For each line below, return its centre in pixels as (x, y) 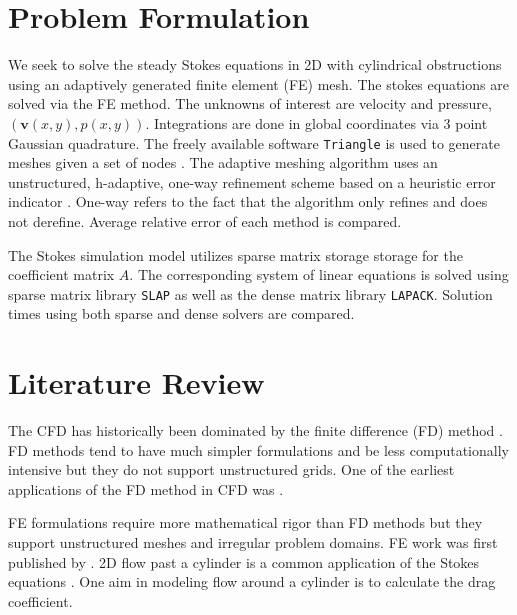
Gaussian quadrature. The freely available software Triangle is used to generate (254, 142)
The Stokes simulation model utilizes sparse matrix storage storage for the (235, 254)
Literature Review (136, 382)
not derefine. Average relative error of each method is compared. (205, 220)
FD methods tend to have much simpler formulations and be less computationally (258, 449)
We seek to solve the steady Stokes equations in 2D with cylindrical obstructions (255, 64)
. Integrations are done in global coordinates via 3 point (316, 122)
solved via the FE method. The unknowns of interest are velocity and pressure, (250, 103)
